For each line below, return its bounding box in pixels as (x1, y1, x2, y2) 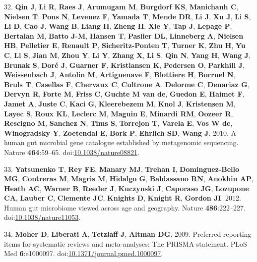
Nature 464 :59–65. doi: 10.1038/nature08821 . (4, 147, 139, 157)
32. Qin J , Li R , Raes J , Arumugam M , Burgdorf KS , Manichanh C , (4, 1, 239, 11)
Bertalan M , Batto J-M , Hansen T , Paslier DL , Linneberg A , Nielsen (4, 30, 244, 41)
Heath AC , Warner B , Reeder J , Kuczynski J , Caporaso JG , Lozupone (4, 183, 249, 193)
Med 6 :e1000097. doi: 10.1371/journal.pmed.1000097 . (4, 248, 163, 259)
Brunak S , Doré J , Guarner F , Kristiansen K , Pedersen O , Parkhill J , (4, 59, 245, 70)
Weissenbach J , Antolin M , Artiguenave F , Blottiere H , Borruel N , (4, 69, 236, 80)
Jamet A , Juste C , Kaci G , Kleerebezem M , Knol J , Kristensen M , (4, 98, 236, 108)
